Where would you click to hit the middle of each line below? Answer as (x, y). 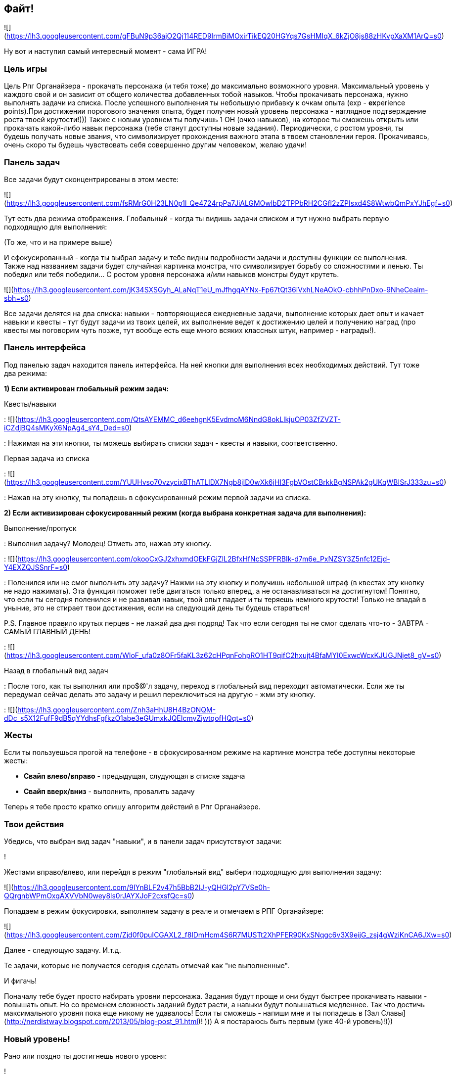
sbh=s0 (16, 298)
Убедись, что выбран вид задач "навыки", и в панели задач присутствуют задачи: (143, 842)
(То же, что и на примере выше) (58, 242)
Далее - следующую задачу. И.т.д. (63, 950)
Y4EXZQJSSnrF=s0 (36, 567)
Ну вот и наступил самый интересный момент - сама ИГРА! (106, 51)
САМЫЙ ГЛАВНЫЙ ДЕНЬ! (47, 631)
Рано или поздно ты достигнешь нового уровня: (86, 1056)
